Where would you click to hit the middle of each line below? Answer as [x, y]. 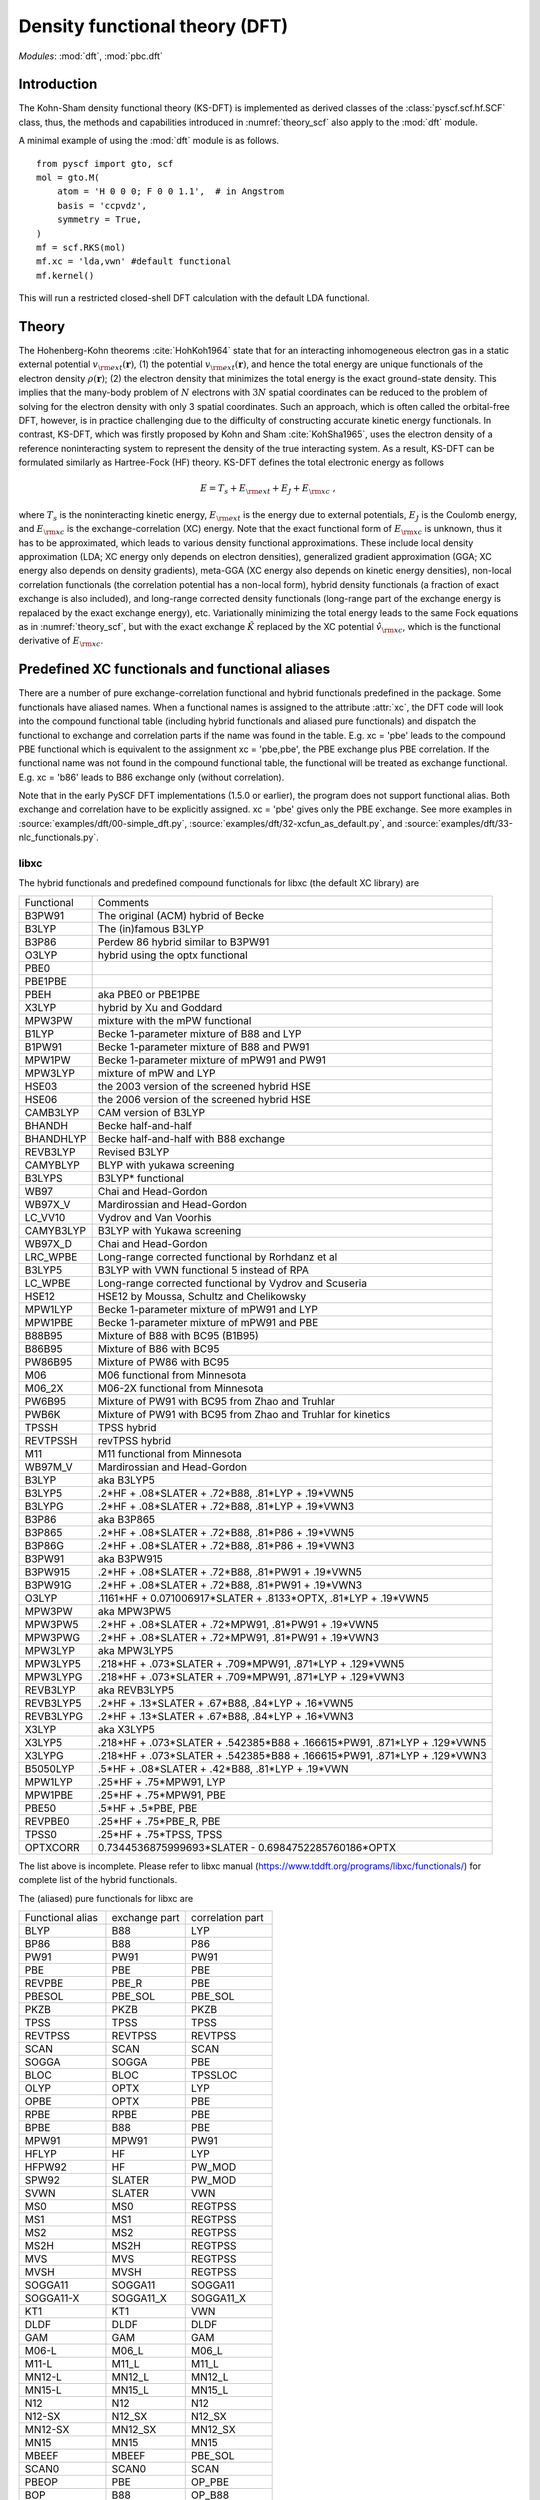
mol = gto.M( [68, 178]
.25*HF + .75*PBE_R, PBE [159, 1821]
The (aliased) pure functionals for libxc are [106, 1898]
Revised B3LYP [133, 1152]
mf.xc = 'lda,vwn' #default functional [134, 261]
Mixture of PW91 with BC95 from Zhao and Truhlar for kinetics [244, 1414]
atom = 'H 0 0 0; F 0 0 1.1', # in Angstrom [170, 191]
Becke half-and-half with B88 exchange [191, 1138]
